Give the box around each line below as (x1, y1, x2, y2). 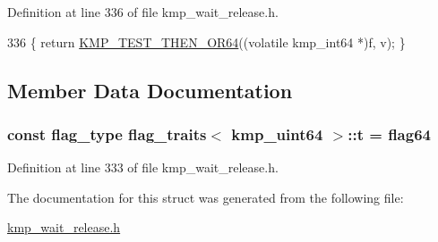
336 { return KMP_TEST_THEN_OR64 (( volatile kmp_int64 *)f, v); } (7, 32, 406, 51)
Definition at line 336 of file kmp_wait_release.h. (7, 3, 279, 21)
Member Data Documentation (7, 76, 293, 104)
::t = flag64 (348, 122, 431, 145)
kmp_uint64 (231, 122, 323, 145)
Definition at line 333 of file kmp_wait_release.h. (7, 158, 279, 177)
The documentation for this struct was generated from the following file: (7, 188, 404, 206)
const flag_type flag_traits (7, 122, 207, 145)
